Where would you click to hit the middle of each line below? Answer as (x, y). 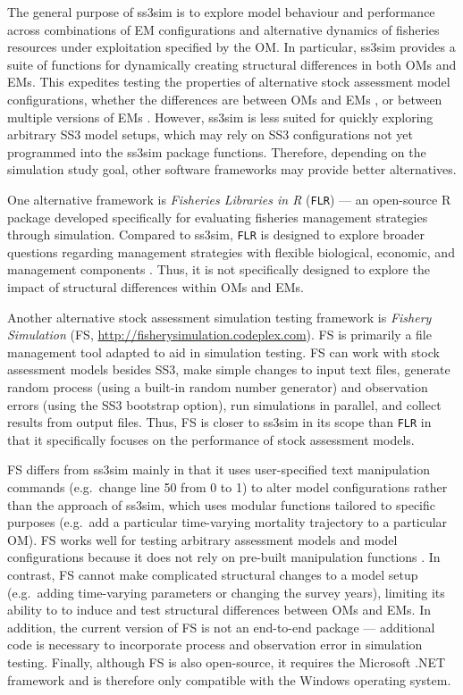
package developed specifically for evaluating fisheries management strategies (218, 217)
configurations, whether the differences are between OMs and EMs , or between (225, 99)
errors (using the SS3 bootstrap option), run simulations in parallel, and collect (224, 404)
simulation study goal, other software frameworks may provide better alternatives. (232, 169)
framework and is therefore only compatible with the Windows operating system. (229, 679)
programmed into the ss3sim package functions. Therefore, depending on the (217, 151)
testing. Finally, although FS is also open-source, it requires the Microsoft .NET (227, 662)
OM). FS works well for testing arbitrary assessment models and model (202, 539)
